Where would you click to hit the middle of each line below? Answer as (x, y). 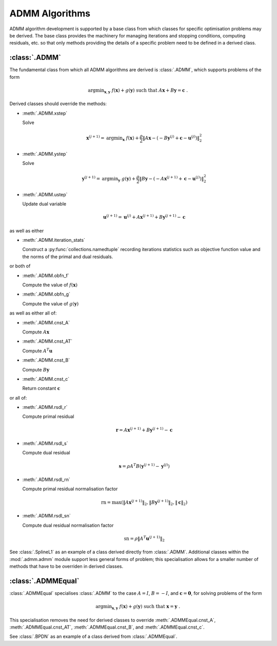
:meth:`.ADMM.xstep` (45, 113)
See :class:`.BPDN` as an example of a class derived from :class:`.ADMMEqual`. (93, 637)
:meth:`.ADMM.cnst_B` (46, 360)
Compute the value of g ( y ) (51, 304)
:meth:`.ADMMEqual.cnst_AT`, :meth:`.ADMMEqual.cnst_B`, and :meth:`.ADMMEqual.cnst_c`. (107, 627)
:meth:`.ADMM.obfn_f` (46, 275)
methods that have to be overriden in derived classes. (66, 567)
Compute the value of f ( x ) (50, 285)
